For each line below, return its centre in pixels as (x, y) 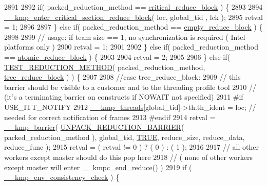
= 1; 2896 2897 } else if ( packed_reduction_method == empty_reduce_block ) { (133, 27)
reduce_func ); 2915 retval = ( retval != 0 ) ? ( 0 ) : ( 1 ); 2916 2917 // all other (131, 147)
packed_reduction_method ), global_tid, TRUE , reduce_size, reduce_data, (125, 137)
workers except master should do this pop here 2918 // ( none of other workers (129, 157)
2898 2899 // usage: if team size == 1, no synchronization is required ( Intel (125, 37)
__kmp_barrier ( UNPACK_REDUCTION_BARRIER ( (94, 127)
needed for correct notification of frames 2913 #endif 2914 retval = (110, 117)
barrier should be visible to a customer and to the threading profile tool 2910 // (130, 87)
